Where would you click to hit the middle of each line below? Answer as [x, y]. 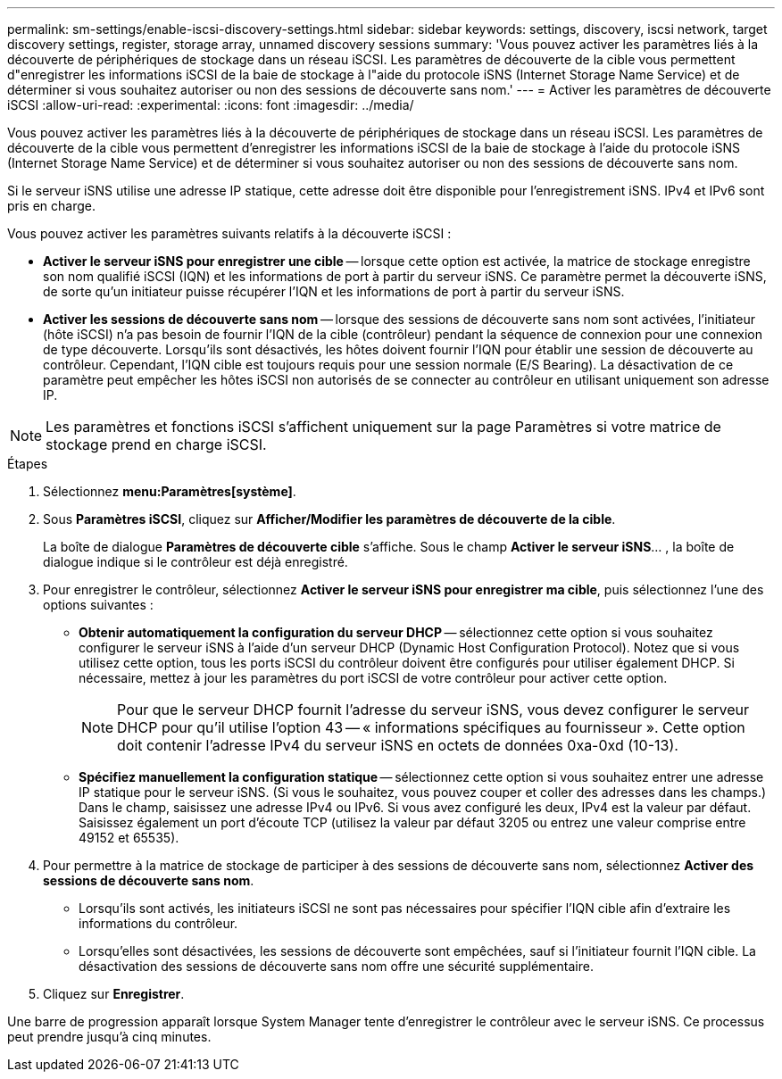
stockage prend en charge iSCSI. [156, 444]
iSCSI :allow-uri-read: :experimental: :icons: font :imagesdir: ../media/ [211, 105]
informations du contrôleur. [158, 923]
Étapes [28, 464]
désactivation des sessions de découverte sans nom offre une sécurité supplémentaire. [336, 966]
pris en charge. [52, 206]
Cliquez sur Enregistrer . [114, 994]
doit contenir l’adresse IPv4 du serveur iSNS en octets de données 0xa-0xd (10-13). [398, 745]
